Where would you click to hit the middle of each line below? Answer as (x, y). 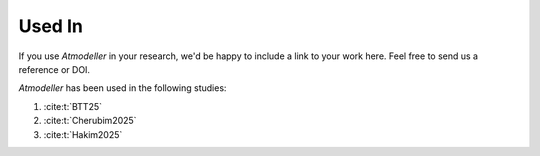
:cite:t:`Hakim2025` (83, 134)
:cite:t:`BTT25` (72, 106)
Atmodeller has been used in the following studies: (122, 88)
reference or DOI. (54, 69)
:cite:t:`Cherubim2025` (90, 121)
